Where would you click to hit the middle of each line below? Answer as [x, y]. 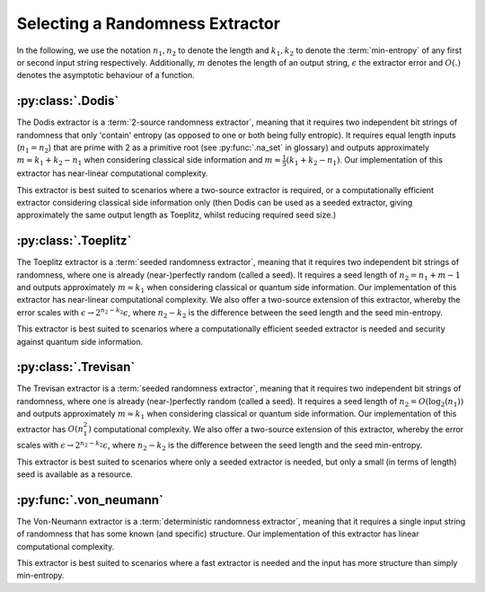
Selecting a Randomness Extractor [148, 23]
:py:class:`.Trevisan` [76, 367]
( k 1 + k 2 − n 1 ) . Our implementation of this [365, 161]
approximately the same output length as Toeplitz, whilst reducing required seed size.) [176, 215]
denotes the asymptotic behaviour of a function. [106, 75]
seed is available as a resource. [75, 474]
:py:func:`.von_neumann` [90, 500]
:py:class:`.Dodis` [68, 101]
